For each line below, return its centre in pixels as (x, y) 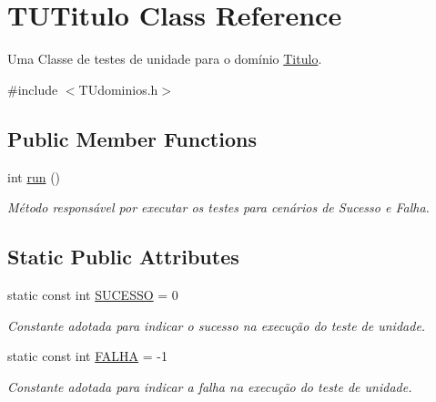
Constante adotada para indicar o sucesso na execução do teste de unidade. (217, 325)
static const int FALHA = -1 (87, 356)
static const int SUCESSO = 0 (93, 294)
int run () (34, 176)
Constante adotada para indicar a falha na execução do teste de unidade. (210, 386)
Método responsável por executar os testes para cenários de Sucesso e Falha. (218, 207)
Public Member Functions (132, 138)
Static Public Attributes (123, 257)
